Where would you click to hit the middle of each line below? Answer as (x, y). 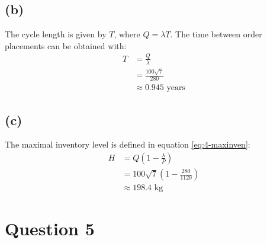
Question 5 (50, 228)
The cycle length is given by (56, 34)
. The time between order (216, 34)
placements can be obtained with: (66, 45)
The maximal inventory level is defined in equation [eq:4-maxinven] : (128, 144)
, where (127, 34)
